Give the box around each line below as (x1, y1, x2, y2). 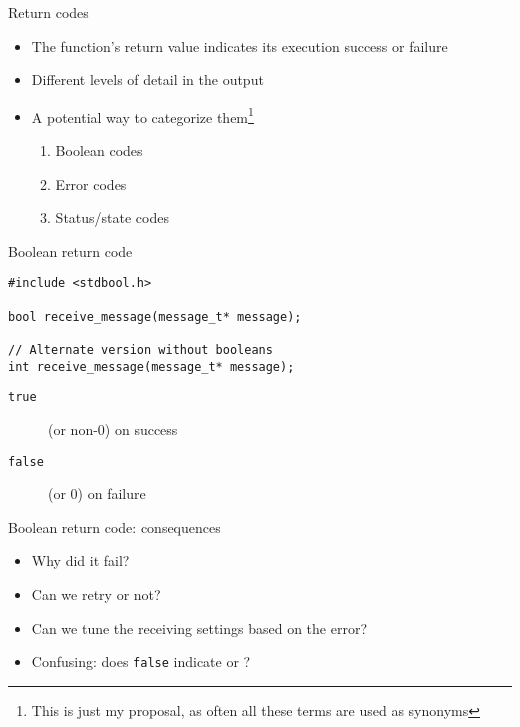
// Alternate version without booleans (8, 343, 273, 358)
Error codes (55, 173, 127, 194)
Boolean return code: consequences (8, 516, 221, 537)
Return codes (8, 2, 89, 22)
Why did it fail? (31, 550, 130, 571)
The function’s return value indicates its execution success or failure (31, 35, 448, 56)
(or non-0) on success (48, 419, 178, 439)
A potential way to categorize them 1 (31, 103, 254, 127)
